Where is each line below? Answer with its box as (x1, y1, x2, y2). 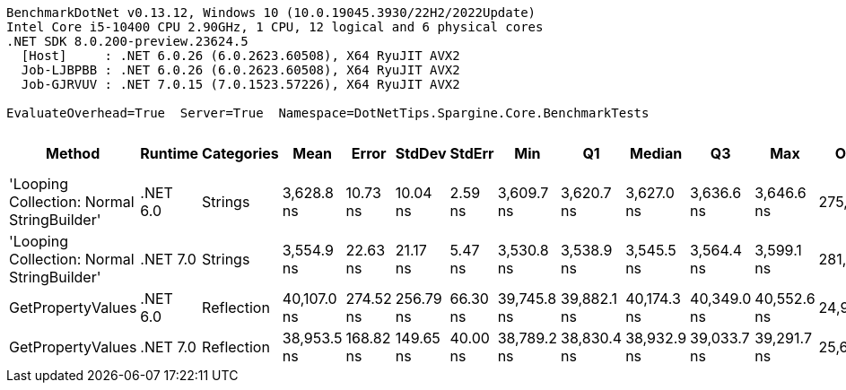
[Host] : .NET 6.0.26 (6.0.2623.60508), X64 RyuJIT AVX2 (21, 48, 460, 63)
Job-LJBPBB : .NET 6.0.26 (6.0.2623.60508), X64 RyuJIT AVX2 (21, 63, 460, 77)
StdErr (449, 144, 494, 162)
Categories (202, 144, 279, 162)
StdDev (395, 144, 447, 162)
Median (630, 144, 683, 162)
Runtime (140, 144, 199, 162)
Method (46, 144, 100, 162)
